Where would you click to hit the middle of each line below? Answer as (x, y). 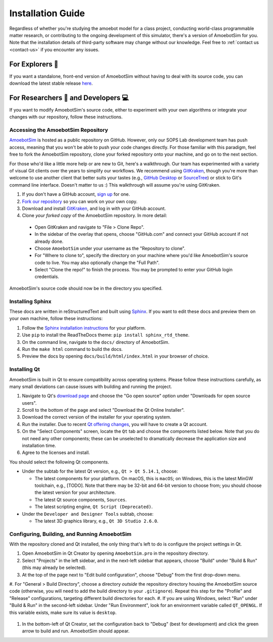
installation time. (39, 446)
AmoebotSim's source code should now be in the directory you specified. (86, 288)
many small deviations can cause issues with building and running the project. (90, 386)
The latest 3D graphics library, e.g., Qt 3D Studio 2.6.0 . (97, 521)
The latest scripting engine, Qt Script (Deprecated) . (94, 507)
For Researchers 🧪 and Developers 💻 (69, 98)
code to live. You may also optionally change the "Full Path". (97, 262)
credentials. (47, 277)
